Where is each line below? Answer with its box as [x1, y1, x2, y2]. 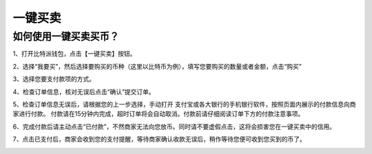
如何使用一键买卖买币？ [12, 30, 120, 43]
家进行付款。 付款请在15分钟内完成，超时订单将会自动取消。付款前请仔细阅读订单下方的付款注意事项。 [12, 110, 304, 118]
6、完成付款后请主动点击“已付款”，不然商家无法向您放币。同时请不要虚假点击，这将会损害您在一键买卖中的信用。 [12, 122, 336, 131]
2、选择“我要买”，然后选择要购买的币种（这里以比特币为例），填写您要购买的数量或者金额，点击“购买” [12, 62, 302, 70]
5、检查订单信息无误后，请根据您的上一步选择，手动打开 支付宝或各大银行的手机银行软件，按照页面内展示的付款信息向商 [12, 100, 356, 108]
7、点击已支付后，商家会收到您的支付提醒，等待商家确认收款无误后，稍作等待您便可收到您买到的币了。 [12, 135, 306, 144]
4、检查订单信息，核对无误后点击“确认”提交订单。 [12, 87, 155, 96]
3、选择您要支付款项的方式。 [12, 75, 96, 83]
